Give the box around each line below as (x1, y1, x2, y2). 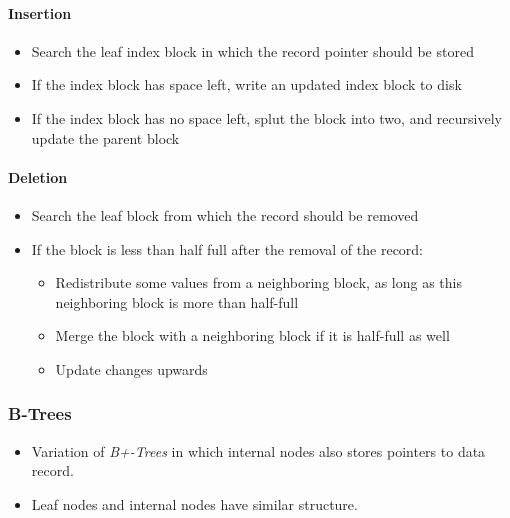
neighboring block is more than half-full (55, 291, 299, 312)
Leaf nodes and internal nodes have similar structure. (31, 493, 358, 514)
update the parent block (31, 127, 180, 148)
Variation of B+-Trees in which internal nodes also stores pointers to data (31, 440, 486, 461)
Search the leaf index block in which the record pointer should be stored (31, 40, 474, 61)
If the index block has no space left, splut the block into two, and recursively (31, 107, 502, 128)
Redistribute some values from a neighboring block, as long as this (55, 272, 462, 293)
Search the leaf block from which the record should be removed (31, 204, 419, 225)
